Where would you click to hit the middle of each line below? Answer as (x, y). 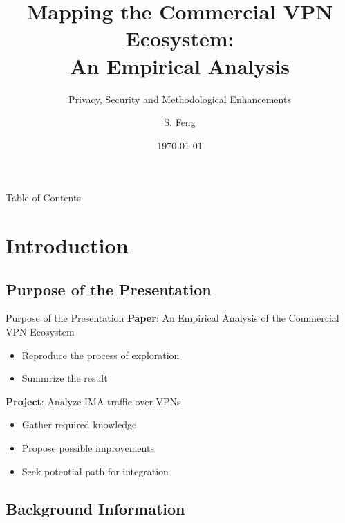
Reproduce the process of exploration (101, 355)
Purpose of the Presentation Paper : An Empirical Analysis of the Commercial (172, 318)
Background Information (95, 508)
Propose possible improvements (88, 448)
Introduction (67, 245)
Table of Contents (43, 198)
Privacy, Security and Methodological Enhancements (180, 99)
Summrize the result (65, 378)
